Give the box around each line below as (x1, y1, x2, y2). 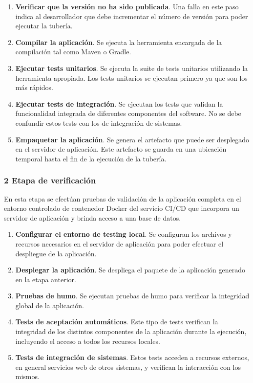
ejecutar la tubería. (15, 21, 73, 31)
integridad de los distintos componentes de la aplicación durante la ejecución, (15, 326, 247, 337)
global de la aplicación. (15, 300, 84, 310)
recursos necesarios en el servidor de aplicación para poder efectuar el (15, 238, 224, 248)
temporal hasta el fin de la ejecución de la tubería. (15, 153, 167, 163)
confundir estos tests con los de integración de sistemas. (15, 117, 182, 128)
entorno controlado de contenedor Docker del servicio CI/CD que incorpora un (4, 203, 239, 213)
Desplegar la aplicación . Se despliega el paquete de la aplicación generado (15, 265, 245, 275)
